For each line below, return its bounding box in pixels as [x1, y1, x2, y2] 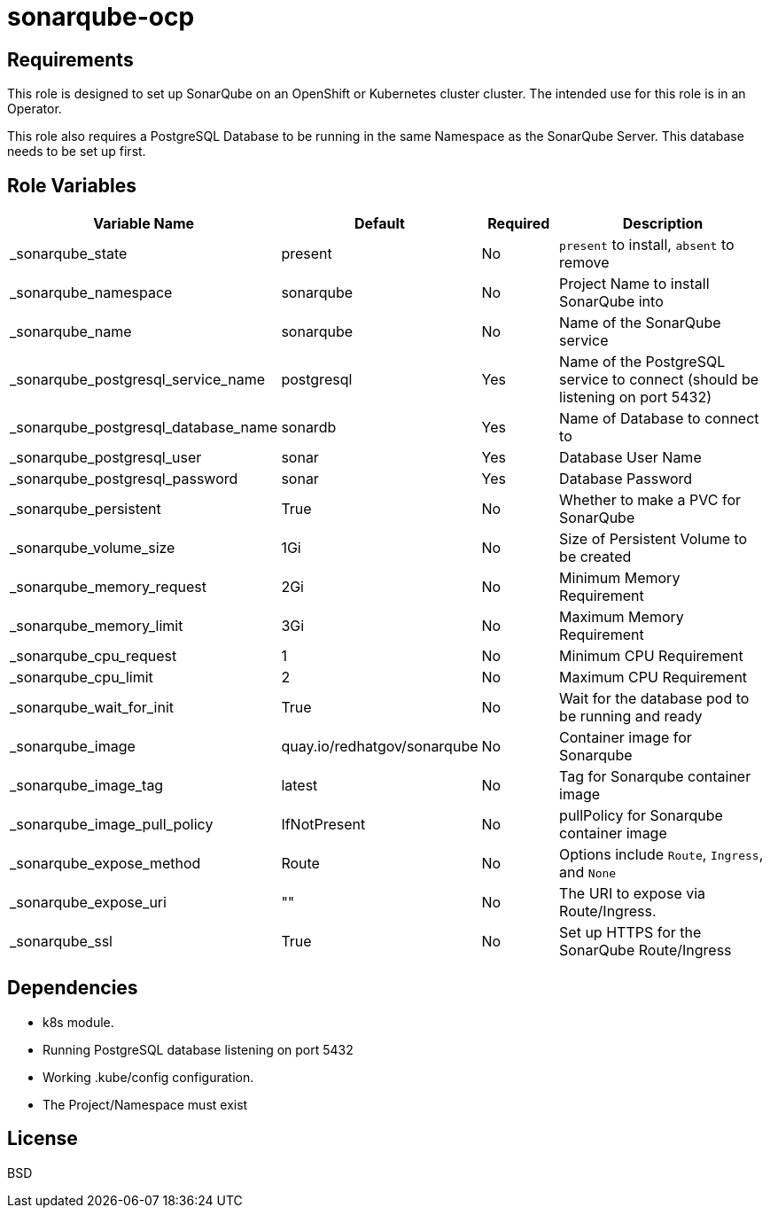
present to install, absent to [559, 236, 735, 254]
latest [281, 776, 318, 795]
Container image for [559, 728, 692, 747]
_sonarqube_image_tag [10, 776, 164, 795]
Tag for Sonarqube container [559, 767, 751, 786]
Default [354, 214, 405, 233]
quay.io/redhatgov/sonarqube [281, 737, 478, 756]
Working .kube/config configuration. [43, 1069, 254, 1085]
